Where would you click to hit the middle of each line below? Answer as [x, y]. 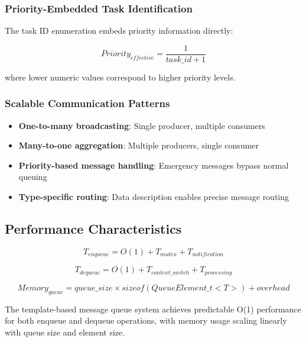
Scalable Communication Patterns [87, 103]
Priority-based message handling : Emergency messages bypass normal [154, 165]
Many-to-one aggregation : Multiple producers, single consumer [139, 145]
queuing [33, 177]
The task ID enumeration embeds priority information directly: [119, 30]
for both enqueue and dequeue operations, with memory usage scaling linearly [146, 320]
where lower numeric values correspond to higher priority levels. [120, 77]
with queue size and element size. [65, 332]
